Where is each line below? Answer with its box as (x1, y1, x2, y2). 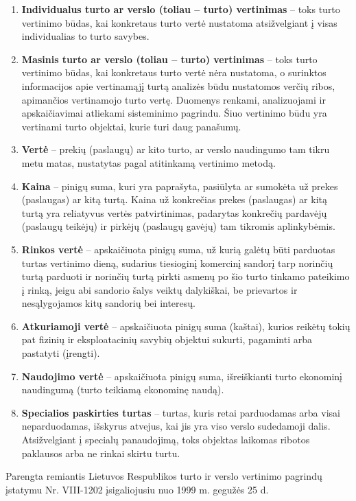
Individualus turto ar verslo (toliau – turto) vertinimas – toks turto (21, 2, 340, 16)
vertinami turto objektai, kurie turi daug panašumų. (21, 119, 241, 133)
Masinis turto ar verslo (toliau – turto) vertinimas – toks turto (21, 51, 318, 66)
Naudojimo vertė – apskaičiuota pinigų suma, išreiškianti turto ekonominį (21, 369, 343, 383)
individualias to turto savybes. (21, 29, 150, 43)
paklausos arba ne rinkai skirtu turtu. (21, 445, 180, 460)
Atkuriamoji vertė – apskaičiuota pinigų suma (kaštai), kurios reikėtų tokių (21, 318, 351, 333)
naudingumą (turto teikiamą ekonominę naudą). (21, 382, 224, 397)
